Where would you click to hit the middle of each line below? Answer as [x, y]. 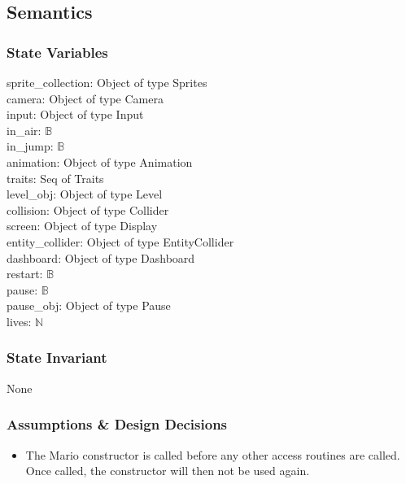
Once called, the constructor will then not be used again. [168, 471]
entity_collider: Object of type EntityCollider [120, 241]
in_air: [24, 130]
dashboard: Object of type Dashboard [101, 257]
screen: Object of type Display [82, 226]
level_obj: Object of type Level [85, 194]
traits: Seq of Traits [55, 178]
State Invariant [57, 358]
